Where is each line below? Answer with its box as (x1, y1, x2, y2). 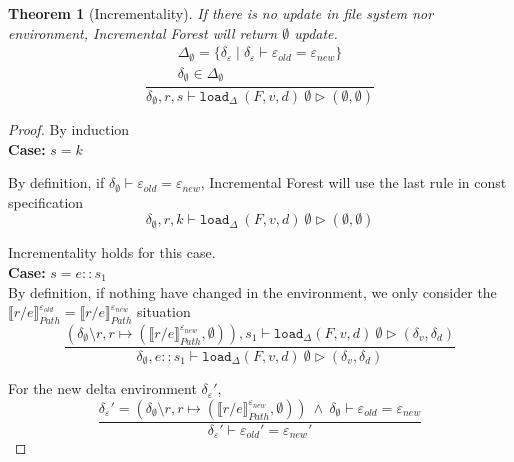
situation (136, 301, 191, 322)
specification (8, 191, 84, 212)
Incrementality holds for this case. (8, 242, 216, 263)
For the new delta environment (8, 378, 197, 399)
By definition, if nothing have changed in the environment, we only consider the (8, 281, 497, 302)
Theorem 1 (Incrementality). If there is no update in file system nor (8, 3, 434, 23)
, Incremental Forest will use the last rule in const (200, 172, 507, 193)
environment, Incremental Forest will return (8, 22, 278, 43)
